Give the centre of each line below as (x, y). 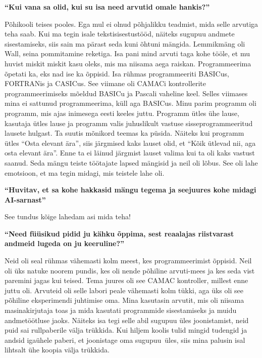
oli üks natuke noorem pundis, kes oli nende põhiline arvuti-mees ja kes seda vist (130, 270)
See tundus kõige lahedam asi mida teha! (68, 216)
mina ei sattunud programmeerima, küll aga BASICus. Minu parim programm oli (130, 103)
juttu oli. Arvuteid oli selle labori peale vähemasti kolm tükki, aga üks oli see (124, 290)
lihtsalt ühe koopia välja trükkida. (57, 350)
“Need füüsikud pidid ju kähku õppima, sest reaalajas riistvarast (119, 233)
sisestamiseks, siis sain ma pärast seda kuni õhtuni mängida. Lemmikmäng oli (125, 43)
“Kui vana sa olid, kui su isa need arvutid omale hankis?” (107, 7)
